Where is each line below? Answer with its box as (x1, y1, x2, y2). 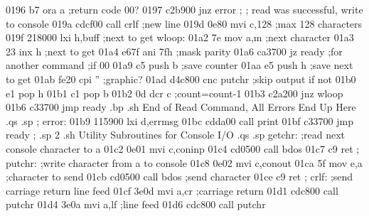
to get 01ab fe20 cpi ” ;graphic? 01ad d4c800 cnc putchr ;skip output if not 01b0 (6, 71, 356, 86)
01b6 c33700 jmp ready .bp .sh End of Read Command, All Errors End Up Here (6, 99, 356, 114)
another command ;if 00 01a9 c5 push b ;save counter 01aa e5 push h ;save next (6, 58, 353, 72)
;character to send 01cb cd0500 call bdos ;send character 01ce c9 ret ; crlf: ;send (6, 169, 353, 184)
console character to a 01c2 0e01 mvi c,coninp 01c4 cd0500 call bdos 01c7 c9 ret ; (6, 141, 360, 156)
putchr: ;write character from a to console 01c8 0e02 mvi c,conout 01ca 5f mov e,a (6, 155, 363, 170)
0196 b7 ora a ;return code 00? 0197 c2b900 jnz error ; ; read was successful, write (6, 2, 363, 16)
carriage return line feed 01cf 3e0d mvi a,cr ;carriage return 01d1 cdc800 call (6, 183, 338, 198)
